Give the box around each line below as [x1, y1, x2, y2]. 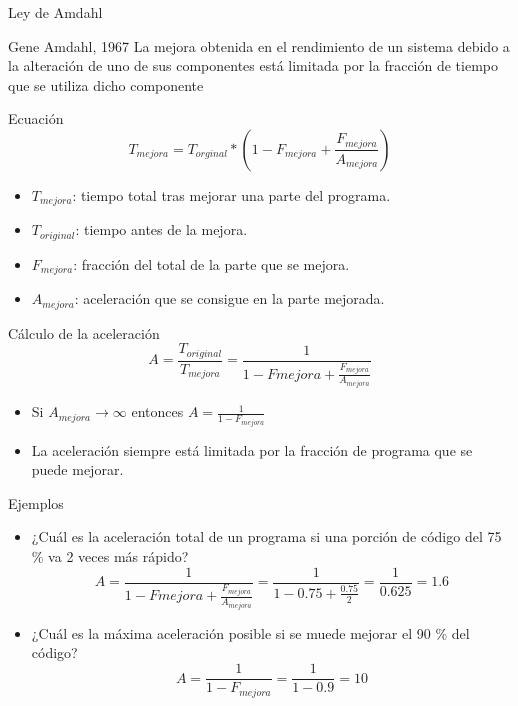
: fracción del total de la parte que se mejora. [73, 253, 350, 274]
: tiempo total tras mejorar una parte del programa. [72, 184, 391, 205]
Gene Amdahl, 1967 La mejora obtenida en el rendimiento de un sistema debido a [8, 35, 510, 56]
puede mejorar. [31, 459, 124, 480]
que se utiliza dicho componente [8, 74, 204, 95]
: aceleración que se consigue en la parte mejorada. [74, 288, 385, 309]
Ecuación [8, 108, 64, 129]
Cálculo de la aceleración [8, 322, 160, 343]
